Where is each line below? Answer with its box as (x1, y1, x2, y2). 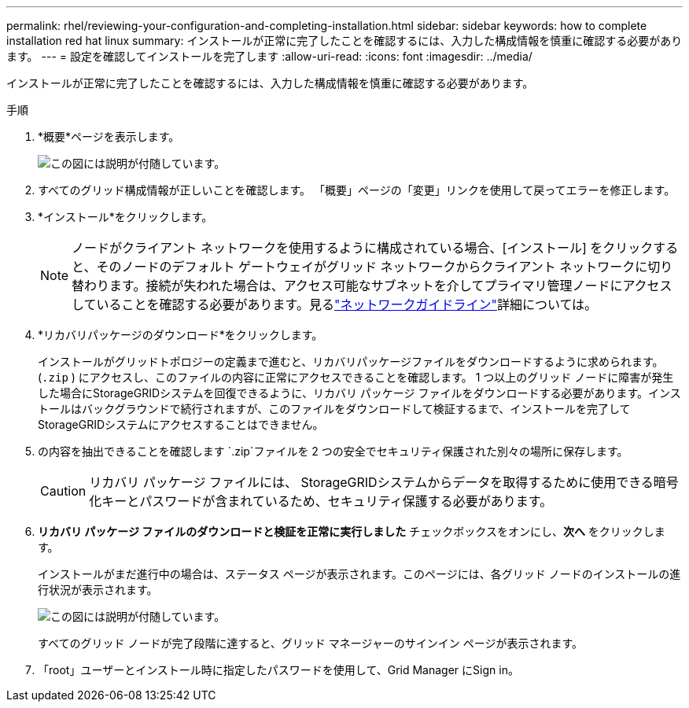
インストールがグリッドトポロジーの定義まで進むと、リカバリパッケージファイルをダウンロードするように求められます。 (38, 355, 664, 368)
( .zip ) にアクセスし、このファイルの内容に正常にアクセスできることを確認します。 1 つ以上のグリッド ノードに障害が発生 (38, 371, 674, 384)
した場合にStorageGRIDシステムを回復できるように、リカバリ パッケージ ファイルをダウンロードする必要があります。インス (38, 386, 681, 400)
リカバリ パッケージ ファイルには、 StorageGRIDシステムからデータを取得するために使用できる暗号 (89, 474, 679, 490)
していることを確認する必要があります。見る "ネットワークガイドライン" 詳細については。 (72, 297, 598, 312)
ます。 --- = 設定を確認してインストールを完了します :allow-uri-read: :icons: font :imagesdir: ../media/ (6, 50, 532, 63)
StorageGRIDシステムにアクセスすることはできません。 (38, 418, 324, 431)
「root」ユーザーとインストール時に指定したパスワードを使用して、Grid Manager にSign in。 (38, 663, 519, 677)
